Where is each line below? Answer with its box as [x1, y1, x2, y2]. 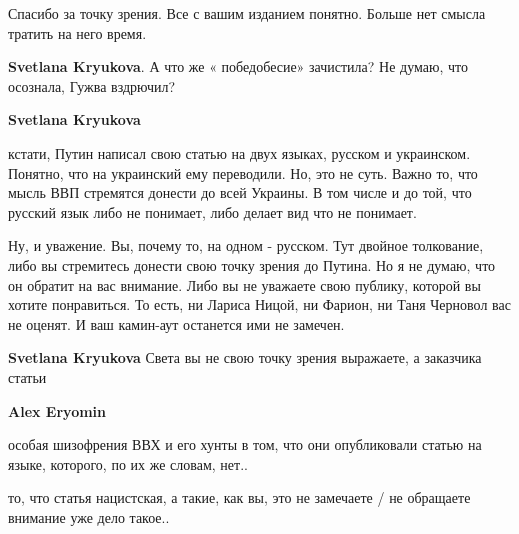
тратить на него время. [8, 22, 147, 43]
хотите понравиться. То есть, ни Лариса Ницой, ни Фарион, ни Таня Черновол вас [8, 294, 511, 315]
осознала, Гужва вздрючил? [8, 75, 176, 96]
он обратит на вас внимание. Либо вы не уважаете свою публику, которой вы [8, 274, 481, 295]
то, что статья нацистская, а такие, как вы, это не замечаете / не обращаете [8, 487, 471, 508]
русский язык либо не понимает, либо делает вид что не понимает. [8, 201, 417, 222]
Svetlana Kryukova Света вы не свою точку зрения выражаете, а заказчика [8, 347, 482, 368]
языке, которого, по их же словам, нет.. [8, 453, 248, 474]
